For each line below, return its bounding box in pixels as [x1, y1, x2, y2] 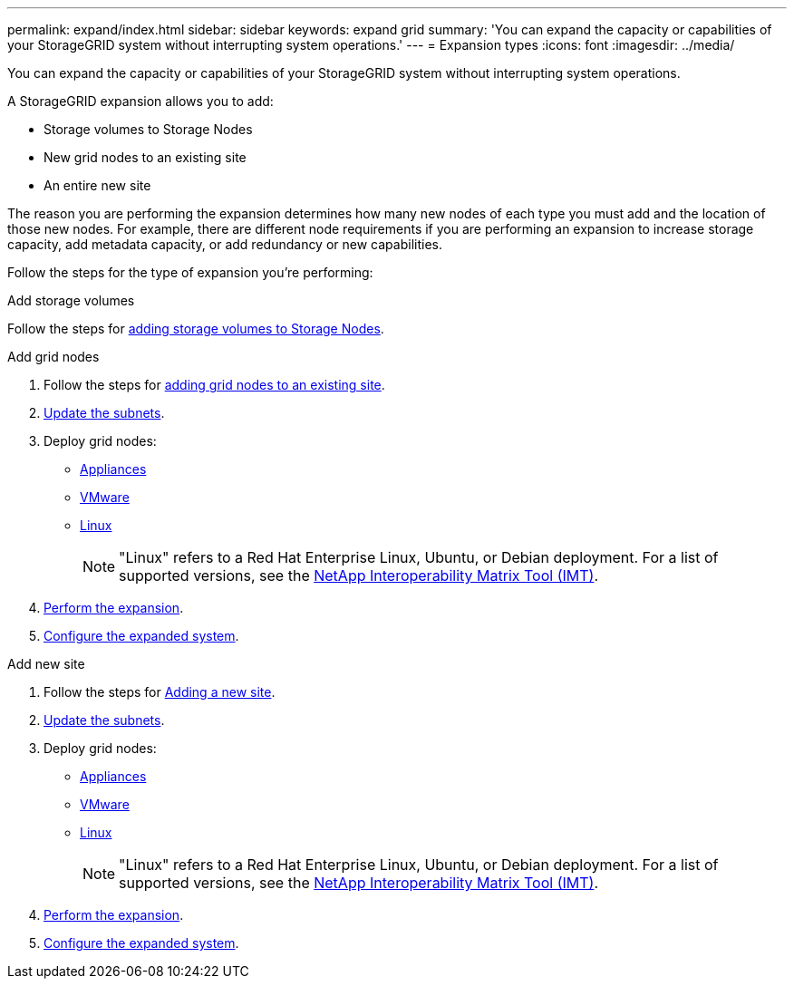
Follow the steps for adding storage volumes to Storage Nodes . [7, 321, 384, 336]
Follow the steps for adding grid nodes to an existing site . [44, 377, 385, 392]
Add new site [7, 656, 85, 672]
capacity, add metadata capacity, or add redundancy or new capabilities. [7, 237, 442, 252]
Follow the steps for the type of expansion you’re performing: [7, 265, 373, 280]
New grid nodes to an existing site [44, 150, 247, 165]
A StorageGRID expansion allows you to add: [7, 93, 274, 109]
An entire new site [44, 178, 151, 193]
